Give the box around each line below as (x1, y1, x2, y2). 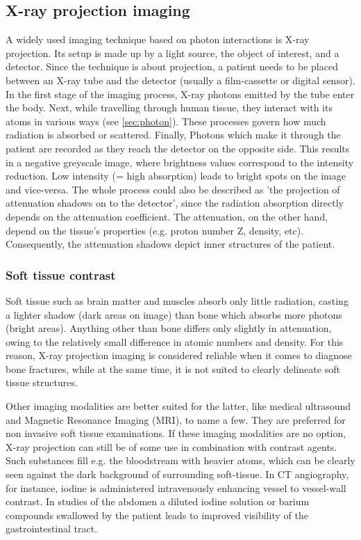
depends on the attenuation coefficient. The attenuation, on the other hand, (6, 209, 328, 223)
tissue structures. (6, 375, 78, 390)
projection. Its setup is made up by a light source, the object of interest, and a (6, 45, 339, 60)
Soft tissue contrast (6, 266, 116, 283)
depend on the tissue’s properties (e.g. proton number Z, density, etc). (6, 223, 304, 237)
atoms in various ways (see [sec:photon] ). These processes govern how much (6, 113, 326, 128)
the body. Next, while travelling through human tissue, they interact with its (6, 100, 333, 115)
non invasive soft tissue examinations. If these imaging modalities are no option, (6, 426, 346, 440)
